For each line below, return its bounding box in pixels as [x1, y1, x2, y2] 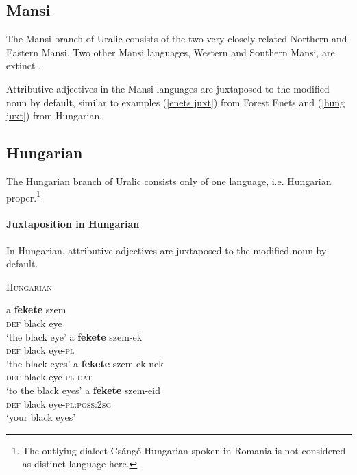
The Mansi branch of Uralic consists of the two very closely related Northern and [6, 32, 347, 46]
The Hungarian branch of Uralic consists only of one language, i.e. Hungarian [6, 173, 332, 188]
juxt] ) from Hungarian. [6, 108, 103, 123]
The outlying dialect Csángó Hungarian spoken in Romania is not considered [22, 443, 346, 457]
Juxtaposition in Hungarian [6, 217, 140, 231]
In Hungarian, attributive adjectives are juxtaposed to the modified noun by [6, 243, 327, 257]
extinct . [6, 58, 41, 73]
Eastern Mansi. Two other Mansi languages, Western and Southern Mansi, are [6, 45, 335, 59]
